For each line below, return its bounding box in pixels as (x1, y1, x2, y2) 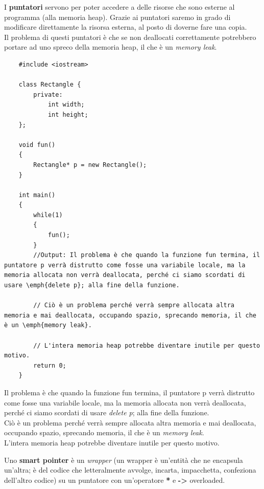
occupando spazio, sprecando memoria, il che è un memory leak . (4, 427, 204, 438)
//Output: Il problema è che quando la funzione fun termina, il (33, 251, 260, 259)
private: (33, 91, 63, 98)
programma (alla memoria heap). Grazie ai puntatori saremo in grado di (4, 11, 231, 22)
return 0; (33, 362, 66, 369)
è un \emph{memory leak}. (4, 322, 92, 329)
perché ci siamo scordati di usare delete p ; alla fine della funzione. (4, 407, 209, 418)
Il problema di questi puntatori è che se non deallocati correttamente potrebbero (4, 31, 256, 42)
